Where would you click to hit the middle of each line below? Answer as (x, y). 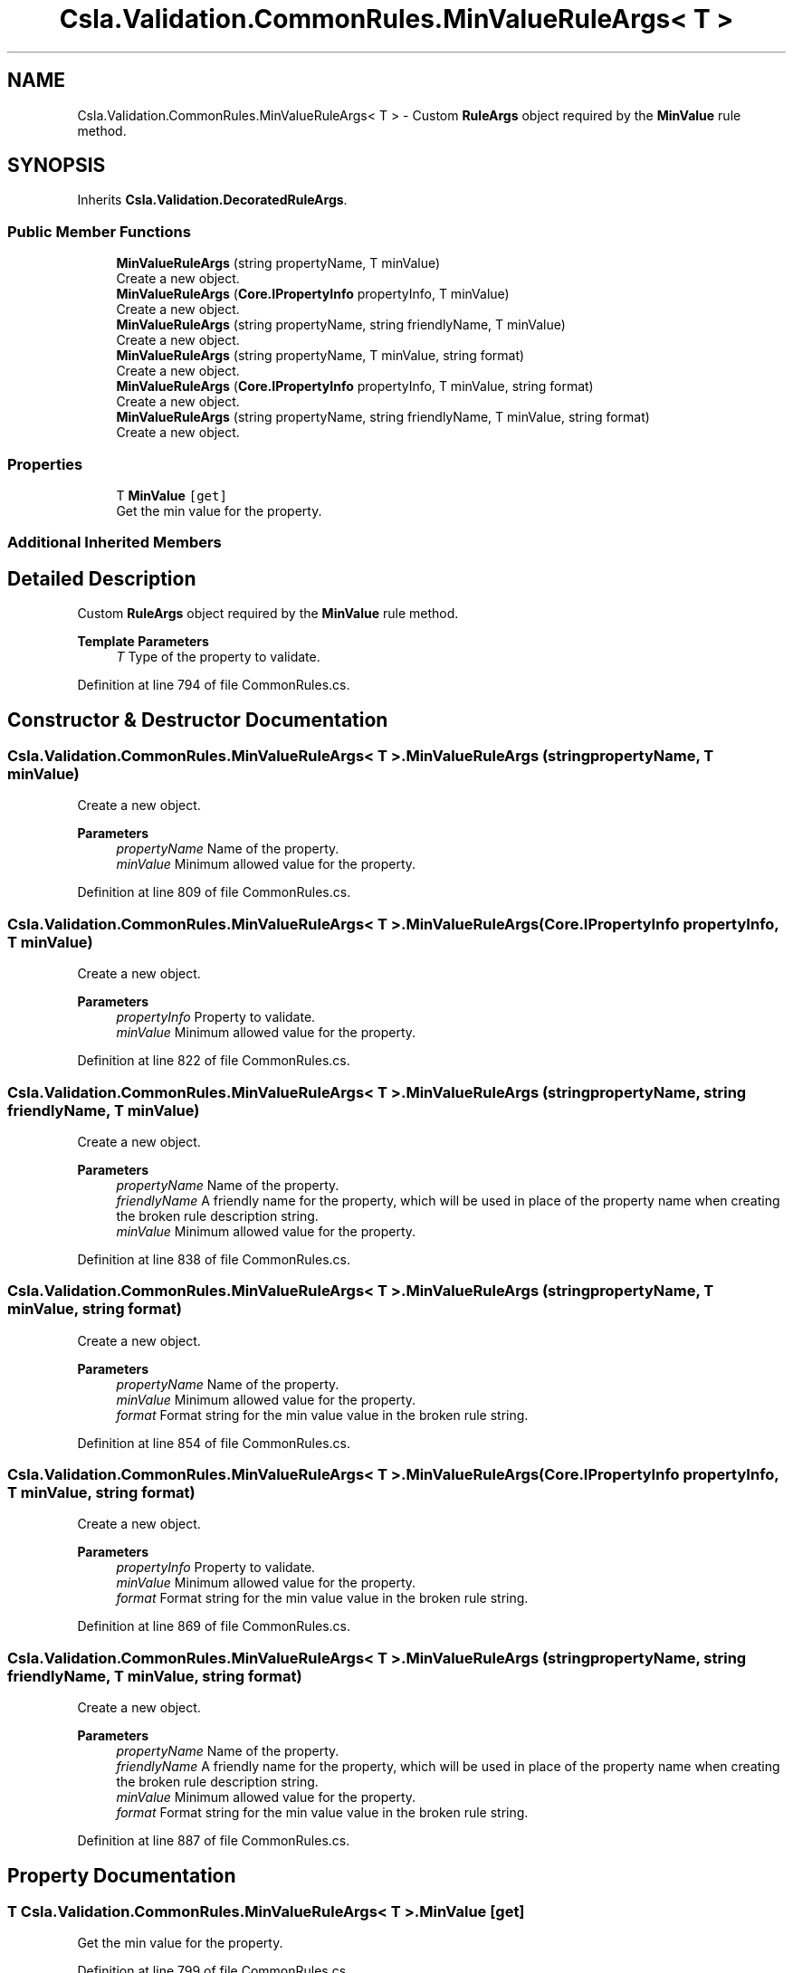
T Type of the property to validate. (218, 657)
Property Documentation (122, 1875)
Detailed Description (102, 578)
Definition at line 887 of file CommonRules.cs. (214, 1841)
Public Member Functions (99, 231)
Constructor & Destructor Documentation (198, 720)
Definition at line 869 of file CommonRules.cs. (214, 1626)
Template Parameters (143, 642)
